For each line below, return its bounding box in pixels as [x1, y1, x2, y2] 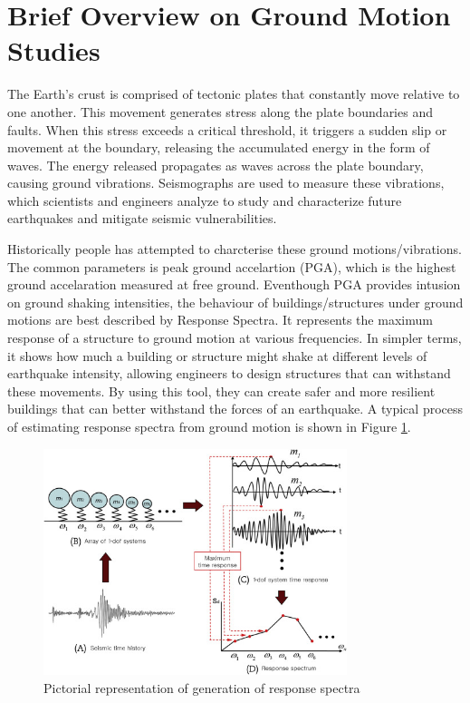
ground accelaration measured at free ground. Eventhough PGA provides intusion [7, 275, 461, 294]
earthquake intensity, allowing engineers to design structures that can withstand [7, 364, 451, 383]
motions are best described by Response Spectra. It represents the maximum [7, 310, 433, 329]
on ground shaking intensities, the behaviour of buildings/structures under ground [7, 292, 464, 311]
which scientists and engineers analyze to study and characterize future [7, 190, 402, 210]
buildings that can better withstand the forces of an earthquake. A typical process [7, 399, 464, 418]
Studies [7, 32, 101, 69]
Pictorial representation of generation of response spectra [43, 678, 360, 697]
